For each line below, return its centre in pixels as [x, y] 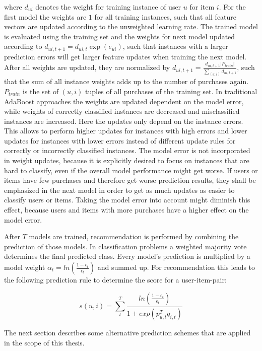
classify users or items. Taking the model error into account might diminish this [127, 200]
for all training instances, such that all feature [166, 16]
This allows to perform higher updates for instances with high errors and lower [126, 131]
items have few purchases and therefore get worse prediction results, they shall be [130, 180]
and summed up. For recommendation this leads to [176, 267]
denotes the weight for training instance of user [108, 7]
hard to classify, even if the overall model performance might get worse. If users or [131, 170]
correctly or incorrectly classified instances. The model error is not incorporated [127, 150]
